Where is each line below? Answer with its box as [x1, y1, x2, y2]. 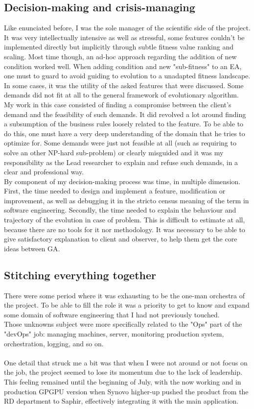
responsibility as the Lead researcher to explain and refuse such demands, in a [4, 157, 238, 167]
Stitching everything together [4, 267, 156, 282]
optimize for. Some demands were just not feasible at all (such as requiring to [4, 138, 236, 148]
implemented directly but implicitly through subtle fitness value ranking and [4, 42, 234, 52]
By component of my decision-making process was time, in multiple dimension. [4, 176, 241, 186]
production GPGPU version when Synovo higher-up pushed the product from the [4, 386, 249, 396]
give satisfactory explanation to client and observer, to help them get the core [4, 234, 237, 244]
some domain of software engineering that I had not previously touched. [4, 309, 220, 319]
